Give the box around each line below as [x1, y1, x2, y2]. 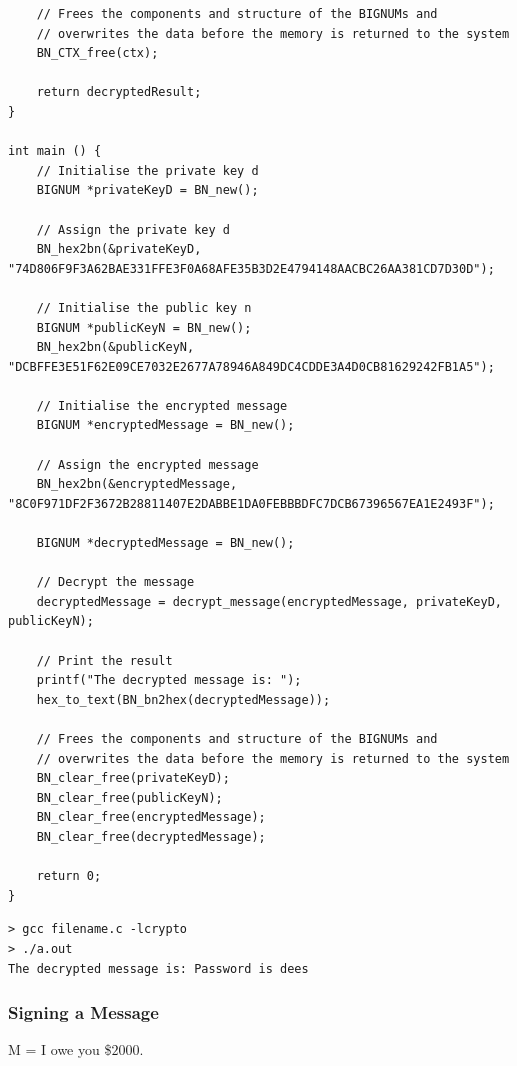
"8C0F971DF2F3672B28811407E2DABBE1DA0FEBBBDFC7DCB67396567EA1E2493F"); [8, 496, 495, 511]
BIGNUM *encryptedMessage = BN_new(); [36, 418, 295, 433]
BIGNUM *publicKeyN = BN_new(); [36, 320, 252, 335]
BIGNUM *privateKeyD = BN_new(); [36, 183, 259, 198]
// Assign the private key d [36, 222, 230, 237]
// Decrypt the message [36, 575, 195, 590]
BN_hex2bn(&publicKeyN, [36, 340, 195, 355]
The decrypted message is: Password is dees [8, 961, 309, 976]
